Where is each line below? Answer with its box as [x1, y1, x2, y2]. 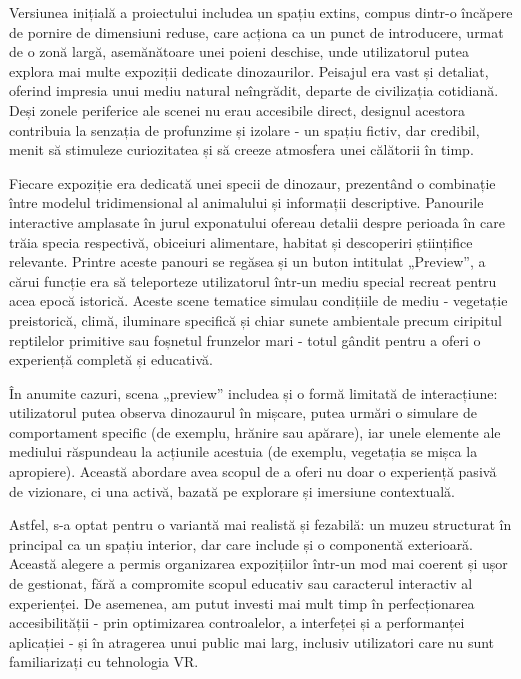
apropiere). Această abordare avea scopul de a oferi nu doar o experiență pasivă [9, 461, 497, 482]
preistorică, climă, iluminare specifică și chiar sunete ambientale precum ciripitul [9, 309, 502, 330]
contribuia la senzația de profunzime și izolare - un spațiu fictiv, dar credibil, [9, 119, 480, 140]
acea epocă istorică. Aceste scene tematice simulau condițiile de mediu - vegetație [9, 290, 508, 311]
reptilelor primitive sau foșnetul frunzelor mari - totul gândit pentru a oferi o [9, 329, 481, 350]
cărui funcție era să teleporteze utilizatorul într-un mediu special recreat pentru [9, 270, 497, 291]
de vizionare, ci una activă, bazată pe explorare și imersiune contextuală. [9, 480, 455, 501]
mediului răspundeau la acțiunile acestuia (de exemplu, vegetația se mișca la [9, 441, 478, 462]
